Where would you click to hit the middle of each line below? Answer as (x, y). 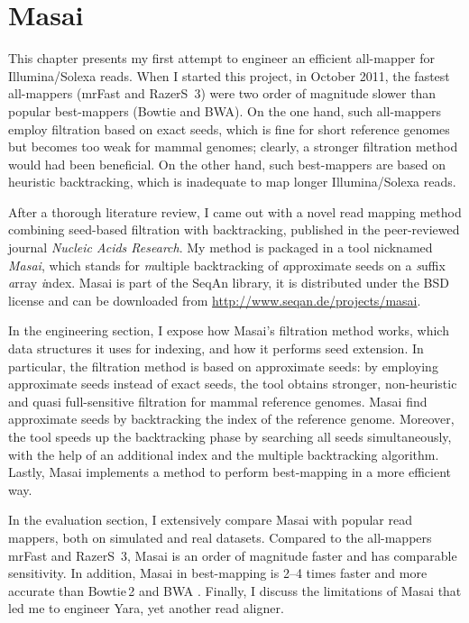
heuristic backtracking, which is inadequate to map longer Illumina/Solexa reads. (232, 182)
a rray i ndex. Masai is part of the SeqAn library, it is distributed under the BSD (229, 283)
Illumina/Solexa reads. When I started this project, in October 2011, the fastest (229, 75)
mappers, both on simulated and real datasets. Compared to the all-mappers (220, 537)
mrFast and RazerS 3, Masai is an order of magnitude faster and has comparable (233, 555)
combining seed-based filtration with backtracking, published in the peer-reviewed (234, 229)
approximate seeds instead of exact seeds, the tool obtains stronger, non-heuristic (233, 384)
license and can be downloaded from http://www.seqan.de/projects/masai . (215, 300)
